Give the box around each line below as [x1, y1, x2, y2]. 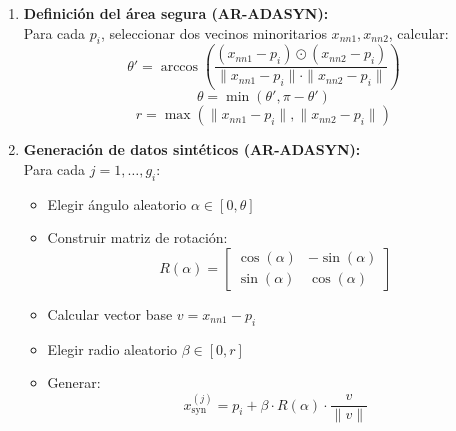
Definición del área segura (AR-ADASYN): [23, 3, 329, 23]
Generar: [47, 372, 101, 393]
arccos [160, 59, 199, 74]
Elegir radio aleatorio [47, 338, 178, 359]
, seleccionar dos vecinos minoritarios [100, 22, 327, 43]
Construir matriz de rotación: [47, 227, 228, 248]
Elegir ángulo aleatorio [47, 193, 187, 214]
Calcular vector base [47, 303, 173, 324]
